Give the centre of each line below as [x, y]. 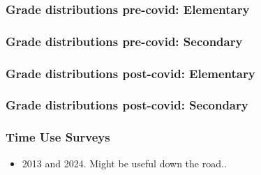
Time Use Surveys [58, 137]
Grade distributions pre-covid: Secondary [124, 41]
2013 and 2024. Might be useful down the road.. [124, 163]
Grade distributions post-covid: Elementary [130, 73]
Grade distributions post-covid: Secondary [127, 105]
